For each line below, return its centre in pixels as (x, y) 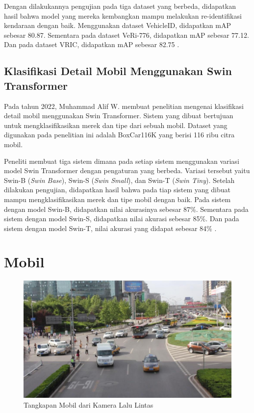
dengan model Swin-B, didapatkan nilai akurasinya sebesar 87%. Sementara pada (126, 209)
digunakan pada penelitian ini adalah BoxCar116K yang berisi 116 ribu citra (119, 135)
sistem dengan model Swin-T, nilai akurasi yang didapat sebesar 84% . (110, 228)
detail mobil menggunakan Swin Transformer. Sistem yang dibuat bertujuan (119, 116)
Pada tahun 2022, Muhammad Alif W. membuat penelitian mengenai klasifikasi (124, 106)
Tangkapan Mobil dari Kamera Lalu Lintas (89, 404)
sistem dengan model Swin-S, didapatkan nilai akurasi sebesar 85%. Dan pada (122, 219)
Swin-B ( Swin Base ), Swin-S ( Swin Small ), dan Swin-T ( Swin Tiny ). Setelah (119, 180)
